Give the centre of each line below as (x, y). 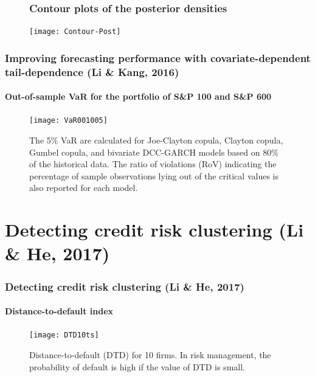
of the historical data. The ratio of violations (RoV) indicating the (153, 164)
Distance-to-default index (59, 311)
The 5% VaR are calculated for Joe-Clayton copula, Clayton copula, (156, 140)
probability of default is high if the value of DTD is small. (137, 366)
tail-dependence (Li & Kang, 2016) (92, 71)
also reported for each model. (84, 188)
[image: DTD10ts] (64, 335)
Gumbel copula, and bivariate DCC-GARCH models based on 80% (154, 152)
